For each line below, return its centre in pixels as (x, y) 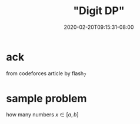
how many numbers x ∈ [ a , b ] (42, 115)
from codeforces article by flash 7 (46, 74)
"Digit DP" (99, 11)
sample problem (46, 98)
